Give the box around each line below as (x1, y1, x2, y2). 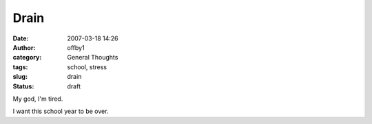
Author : (12, 43, 36, 51)
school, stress (67, 62, 107, 71)
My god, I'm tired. (12, 95, 63, 103)
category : (12, 53, 42, 62)
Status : (12, 82, 34, 90)
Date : (12, 34, 29, 42)
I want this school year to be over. (12, 107, 109, 116)
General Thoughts (67, 53, 118, 62)
